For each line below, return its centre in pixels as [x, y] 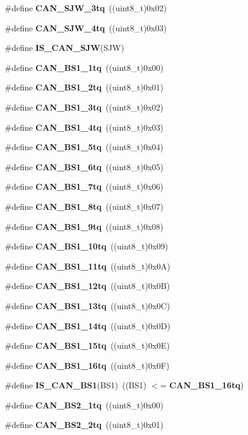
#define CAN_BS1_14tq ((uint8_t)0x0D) [88, 325]
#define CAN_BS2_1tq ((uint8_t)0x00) [84, 405]
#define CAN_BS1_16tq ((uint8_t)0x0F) [87, 365]
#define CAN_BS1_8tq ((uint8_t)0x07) [84, 206]
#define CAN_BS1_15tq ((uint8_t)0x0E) [87, 345]
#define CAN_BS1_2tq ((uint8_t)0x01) [84, 87]
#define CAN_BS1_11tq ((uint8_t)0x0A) [88, 266]
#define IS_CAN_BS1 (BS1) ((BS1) [76, 385]
